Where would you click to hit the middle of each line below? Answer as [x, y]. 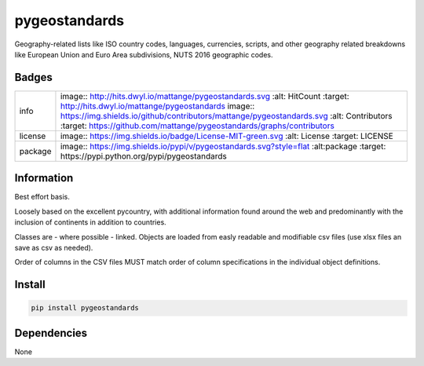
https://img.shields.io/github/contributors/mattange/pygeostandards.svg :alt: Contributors [226, 115]
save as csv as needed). [54, 247]
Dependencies [51, 333]
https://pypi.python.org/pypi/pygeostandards [144, 156]
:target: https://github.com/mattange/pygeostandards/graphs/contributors [197, 126]
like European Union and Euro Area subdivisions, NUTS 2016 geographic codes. [144, 54]
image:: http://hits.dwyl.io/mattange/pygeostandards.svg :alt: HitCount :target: [205, 96]
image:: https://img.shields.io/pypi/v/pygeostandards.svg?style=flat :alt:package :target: [223, 146]
